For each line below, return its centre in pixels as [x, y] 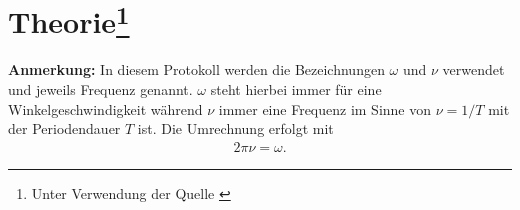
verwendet [473, 69]
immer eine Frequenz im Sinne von [325, 108]
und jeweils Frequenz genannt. [100, 89]
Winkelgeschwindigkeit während [105, 108]
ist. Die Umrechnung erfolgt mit [235, 128]
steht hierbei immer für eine [296, 89]
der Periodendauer [64, 128]
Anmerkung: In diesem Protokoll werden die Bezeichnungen [196, 69]
